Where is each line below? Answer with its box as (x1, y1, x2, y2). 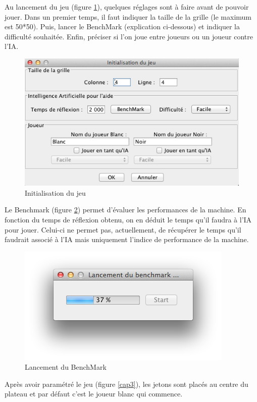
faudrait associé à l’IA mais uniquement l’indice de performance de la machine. (5, 234, 249, 245)
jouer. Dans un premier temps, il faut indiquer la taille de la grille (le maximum (5, 11, 252, 22)
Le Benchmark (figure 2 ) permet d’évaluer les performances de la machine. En (5, 204, 246, 215)
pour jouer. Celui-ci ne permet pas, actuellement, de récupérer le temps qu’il (5, 224, 241, 235)
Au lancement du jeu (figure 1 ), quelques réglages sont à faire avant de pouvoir (5, 2, 249, 12)
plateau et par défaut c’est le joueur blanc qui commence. (5, 388, 183, 399)
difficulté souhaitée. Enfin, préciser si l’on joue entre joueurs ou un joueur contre (5, 31, 253, 41)
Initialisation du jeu (25, 187, 86, 198)
